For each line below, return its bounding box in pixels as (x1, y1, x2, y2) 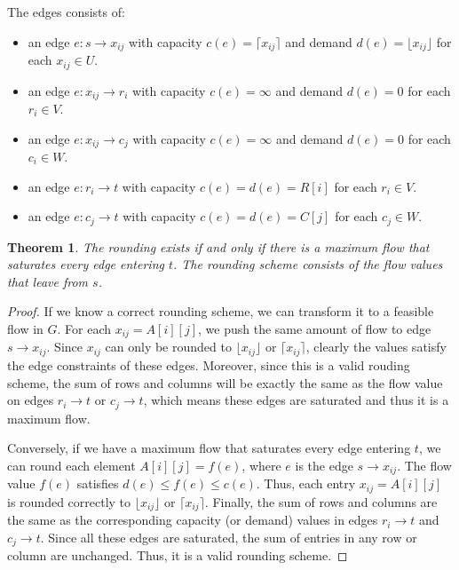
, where (241, 455, 281, 474)
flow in (7, 320, 44, 338)
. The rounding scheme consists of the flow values (173, 255, 443, 273)
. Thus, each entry (256, 474, 356, 493)
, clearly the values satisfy (305, 337, 447, 356)
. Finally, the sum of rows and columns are (204, 492, 438, 511)
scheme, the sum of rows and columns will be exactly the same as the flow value (7, 373, 443, 392)
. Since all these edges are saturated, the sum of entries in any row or (40, 527, 417, 546)
